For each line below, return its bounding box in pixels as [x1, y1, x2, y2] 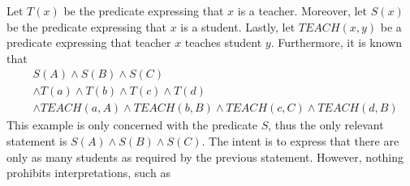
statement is [6, 133, 67, 150]
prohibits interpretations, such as [6, 164, 170, 181]
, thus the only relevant [268, 116, 384, 133]
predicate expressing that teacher [6, 34, 171, 51]
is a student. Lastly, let [180, 18, 296, 35]
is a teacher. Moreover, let [237, 2, 367, 19]
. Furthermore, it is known [270, 34, 403, 51]
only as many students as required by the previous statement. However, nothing [6, 148, 404, 165]
